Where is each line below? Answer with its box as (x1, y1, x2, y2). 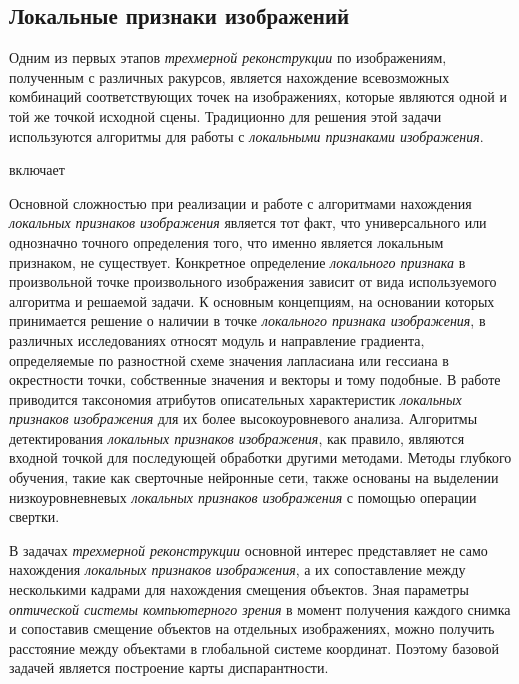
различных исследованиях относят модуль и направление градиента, (9, 329, 425, 350)
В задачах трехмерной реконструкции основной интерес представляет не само (9, 539, 488, 560)
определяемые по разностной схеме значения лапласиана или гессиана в (9, 349, 449, 370)
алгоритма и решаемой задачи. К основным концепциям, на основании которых (9, 290, 495, 311)
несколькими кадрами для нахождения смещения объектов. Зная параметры (9, 579, 469, 600)
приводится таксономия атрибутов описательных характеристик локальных (9, 388, 462, 409)
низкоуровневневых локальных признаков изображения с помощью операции (9, 486, 477, 507)
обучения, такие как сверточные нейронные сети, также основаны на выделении (9, 467, 499, 488)
